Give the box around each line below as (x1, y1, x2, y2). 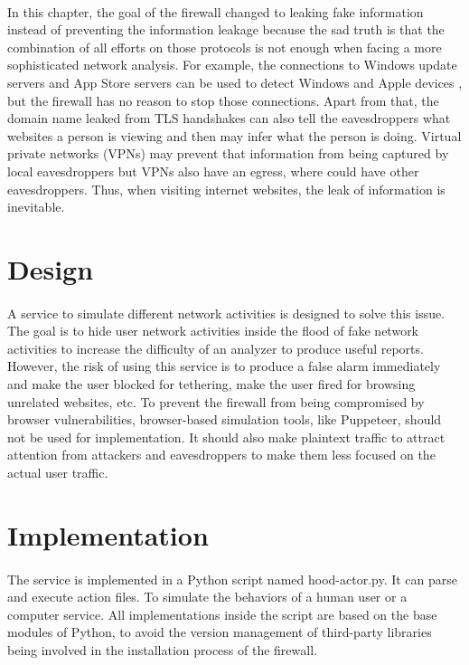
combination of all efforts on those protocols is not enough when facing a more (7, 37, 442, 56)
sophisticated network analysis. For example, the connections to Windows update (7, 55, 457, 74)
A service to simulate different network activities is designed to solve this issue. (7, 303, 446, 322)
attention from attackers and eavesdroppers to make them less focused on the (7, 445, 436, 464)
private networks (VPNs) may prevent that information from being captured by (7, 144, 449, 163)
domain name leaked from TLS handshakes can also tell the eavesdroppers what (7, 109, 451, 128)
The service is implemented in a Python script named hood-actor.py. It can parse (7, 569, 458, 588)
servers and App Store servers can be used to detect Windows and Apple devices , (7, 72, 463, 91)
